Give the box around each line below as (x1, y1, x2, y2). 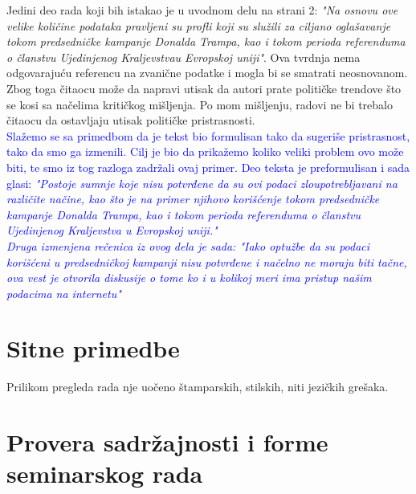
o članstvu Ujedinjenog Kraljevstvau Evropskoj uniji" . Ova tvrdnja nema (6, 48, 361, 65)
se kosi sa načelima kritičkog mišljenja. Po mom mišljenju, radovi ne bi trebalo (6, 96, 393, 112)
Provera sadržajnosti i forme (6, 426, 328, 459)
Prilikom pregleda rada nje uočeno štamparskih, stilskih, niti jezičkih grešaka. (6, 378, 389, 395)
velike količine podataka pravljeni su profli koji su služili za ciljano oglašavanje (6, 17, 391, 34)
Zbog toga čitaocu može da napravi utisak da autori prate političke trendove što (6, 80, 402, 96)
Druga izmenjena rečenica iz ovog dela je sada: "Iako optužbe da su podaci (6, 237, 370, 254)
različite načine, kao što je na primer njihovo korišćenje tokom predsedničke (6, 190, 380, 207)
